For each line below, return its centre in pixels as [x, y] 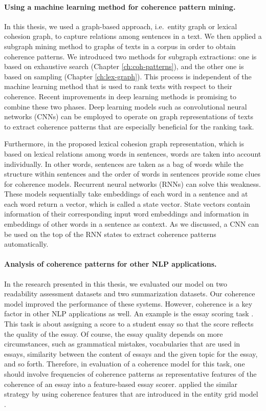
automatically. [26, 244]
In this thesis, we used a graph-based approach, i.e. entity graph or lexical [121, 26]
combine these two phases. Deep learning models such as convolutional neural [126, 106]
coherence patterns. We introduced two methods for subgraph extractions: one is [130, 56]
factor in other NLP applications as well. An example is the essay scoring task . [129, 313]
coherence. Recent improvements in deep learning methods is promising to [120, 96]
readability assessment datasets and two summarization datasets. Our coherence [130, 294]
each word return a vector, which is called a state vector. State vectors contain [127, 203]
